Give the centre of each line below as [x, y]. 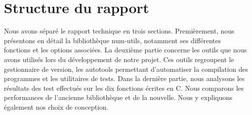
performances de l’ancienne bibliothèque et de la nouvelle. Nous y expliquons [118, 97]
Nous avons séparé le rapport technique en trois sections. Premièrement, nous [119, 31]
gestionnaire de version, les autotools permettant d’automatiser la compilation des [126, 69]
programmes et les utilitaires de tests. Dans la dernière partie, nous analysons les [124, 78]
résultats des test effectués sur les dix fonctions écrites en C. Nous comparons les [124, 88]
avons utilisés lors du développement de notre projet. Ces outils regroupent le [119, 59]
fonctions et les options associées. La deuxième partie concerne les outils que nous [126, 50]
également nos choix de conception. [56, 107]
